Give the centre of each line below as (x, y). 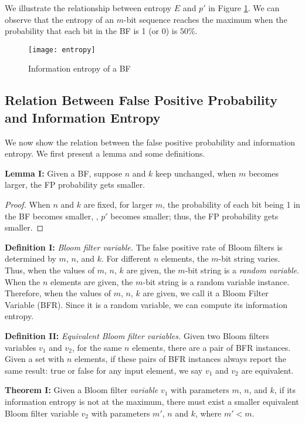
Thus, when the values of (50, 270)
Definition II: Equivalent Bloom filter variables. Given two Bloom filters (137, 335)
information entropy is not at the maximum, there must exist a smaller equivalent (152, 401)
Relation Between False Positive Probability (141, 100)
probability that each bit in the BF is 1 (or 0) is (91, 31)
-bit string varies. (249, 258)
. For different (126, 258)
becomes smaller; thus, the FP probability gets (194, 216)
